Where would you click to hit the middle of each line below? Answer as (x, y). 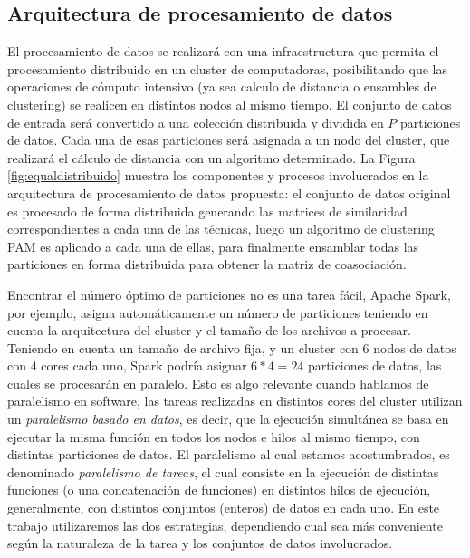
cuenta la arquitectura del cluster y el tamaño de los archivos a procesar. (209, 330)
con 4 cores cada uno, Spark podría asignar (127, 366)
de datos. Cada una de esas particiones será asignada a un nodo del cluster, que (229, 140)
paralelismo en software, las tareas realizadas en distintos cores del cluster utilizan (235, 401)
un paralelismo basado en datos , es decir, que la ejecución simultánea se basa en (228, 419)
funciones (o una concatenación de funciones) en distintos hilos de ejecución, (219, 490)
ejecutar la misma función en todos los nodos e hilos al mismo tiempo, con (214, 436)
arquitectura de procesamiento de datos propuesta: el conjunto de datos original (229, 192)
